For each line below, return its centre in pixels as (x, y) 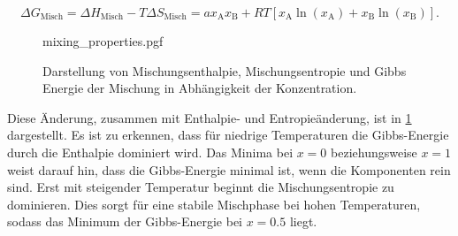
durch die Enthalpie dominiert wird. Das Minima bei (150, 152)
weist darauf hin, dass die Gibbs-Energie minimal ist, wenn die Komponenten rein (229, 169)
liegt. (303, 221)
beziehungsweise (374, 152)
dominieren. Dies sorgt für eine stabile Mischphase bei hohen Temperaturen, (214, 204)
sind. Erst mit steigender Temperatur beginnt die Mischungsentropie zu (201, 187)
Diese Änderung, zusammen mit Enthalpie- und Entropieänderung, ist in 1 (210, 117)
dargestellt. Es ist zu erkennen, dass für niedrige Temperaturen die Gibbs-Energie (228, 135)
